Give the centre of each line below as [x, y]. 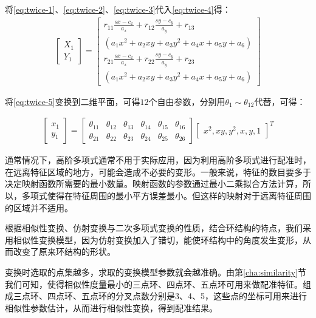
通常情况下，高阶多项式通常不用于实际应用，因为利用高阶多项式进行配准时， [158, 160]
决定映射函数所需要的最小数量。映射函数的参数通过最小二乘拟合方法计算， [154, 184]
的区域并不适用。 [39, 207]
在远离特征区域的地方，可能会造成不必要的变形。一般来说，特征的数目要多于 [158, 171]
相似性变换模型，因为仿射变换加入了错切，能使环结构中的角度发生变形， [158, 239]
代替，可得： [280, 101]
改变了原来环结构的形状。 [64, 252]
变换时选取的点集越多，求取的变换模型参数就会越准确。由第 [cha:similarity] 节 [156, 272]
